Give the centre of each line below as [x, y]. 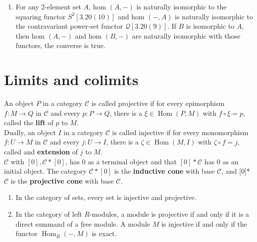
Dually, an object [30, 132]
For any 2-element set [48, 6]
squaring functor [41, 16]
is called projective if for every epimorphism [158, 103]
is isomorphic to [210, 26]
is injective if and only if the [204, 223]
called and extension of [41, 152]
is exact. [104, 233]
